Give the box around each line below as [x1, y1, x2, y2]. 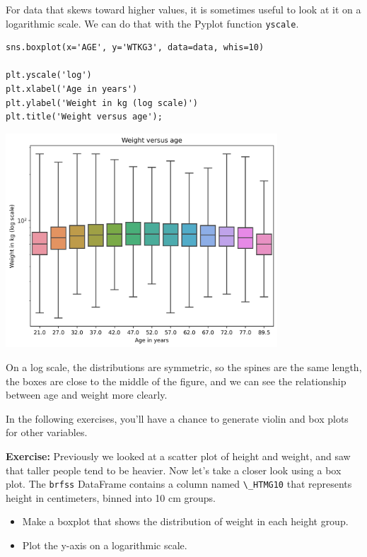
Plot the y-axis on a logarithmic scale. [22, 538, 187, 553]
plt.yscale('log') [6, 70, 92, 81]
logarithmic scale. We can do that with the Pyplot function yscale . [6, 16, 299, 30]
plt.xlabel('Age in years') [6, 84, 138, 95]
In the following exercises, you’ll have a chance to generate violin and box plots [6, 411, 349, 426]
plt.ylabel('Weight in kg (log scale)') [6, 98, 199, 108]
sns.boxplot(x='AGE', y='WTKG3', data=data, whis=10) [6, 42, 264, 53]
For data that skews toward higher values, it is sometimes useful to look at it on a [6, 2, 361, 16]
